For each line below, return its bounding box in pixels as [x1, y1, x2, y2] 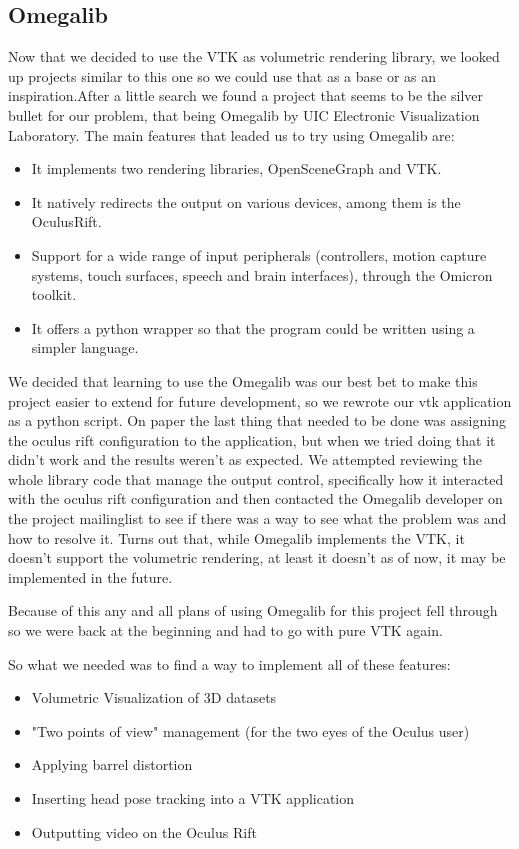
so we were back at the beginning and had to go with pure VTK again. [8, 620, 443, 641]
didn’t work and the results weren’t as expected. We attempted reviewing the [8, 449, 483, 470]
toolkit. [31, 284, 77, 305]
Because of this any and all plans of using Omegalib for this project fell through [8, 600, 498, 621]
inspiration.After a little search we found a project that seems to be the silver [8, 85, 484, 106]
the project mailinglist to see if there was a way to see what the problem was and [8, 508, 507, 529]
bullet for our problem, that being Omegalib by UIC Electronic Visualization [8, 104, 480, 125]
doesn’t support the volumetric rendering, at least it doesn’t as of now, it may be [8, 547, 506, 568]
